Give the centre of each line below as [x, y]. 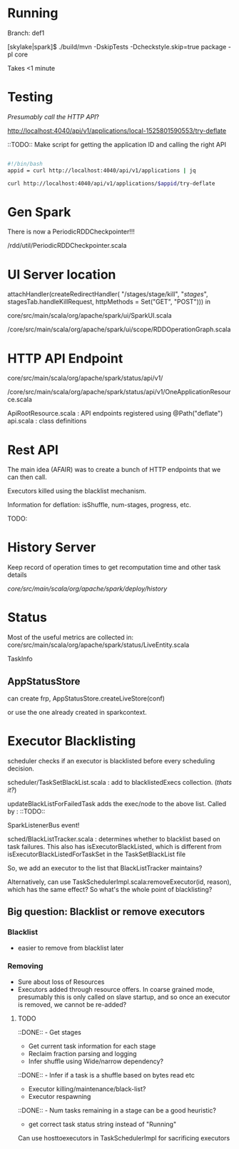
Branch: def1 [26, 33]
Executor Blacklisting [72, 741]
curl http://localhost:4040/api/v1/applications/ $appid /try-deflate [111, 184]
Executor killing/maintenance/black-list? [87, 1089]
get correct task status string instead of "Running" [102, 1124]
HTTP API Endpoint [65, 358]
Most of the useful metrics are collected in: [71, 638]
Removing [25, 966]
